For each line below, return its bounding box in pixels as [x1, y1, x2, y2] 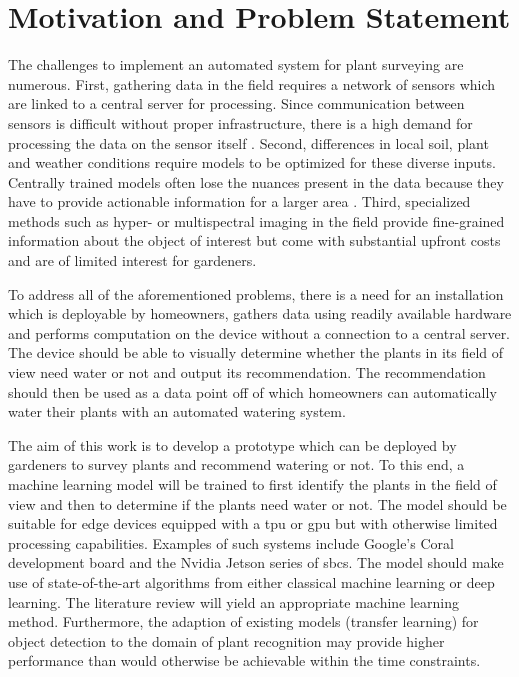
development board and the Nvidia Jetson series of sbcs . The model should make [8, 552, 504, 573]
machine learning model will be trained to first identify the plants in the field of [8, 474, 497, 494]
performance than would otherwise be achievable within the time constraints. [8, 650, 481, 671]
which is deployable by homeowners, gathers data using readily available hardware [8, 303, 512, 324]
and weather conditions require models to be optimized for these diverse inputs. [8, 152, 496, 173]
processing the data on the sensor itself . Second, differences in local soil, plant [8, 132, 489, 153]
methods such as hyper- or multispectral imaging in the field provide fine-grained [8, 210, 505, 231]
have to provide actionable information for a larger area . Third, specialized [8, 191, 471, 212]
